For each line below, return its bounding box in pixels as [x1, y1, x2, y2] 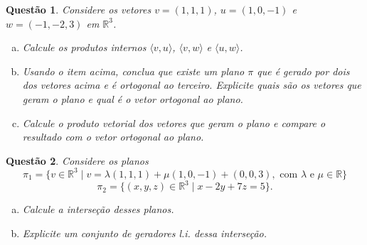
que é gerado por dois [257, 63, 350, 78]
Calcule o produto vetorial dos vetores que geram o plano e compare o [22, 115, 326, 130]
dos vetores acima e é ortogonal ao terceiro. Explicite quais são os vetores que [22, 77, 361, 92]
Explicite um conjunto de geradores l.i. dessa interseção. [22, 225, 267, 240]
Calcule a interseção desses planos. [22, 202, 174, 217]
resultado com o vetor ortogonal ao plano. [22, 129, 204, 144]
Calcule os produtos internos [22, 40, 147, 55]
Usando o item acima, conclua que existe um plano [22, 63, 245, 78]
